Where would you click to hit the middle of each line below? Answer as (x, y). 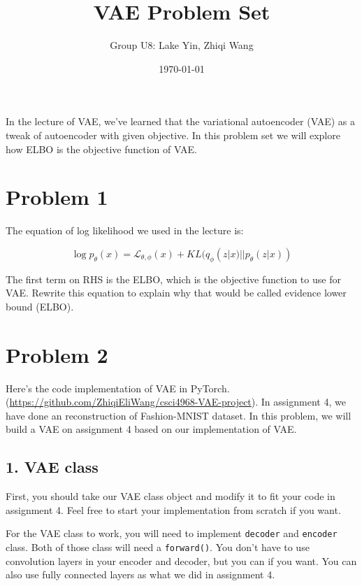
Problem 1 (57, 197)
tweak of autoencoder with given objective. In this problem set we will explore (173, 135)
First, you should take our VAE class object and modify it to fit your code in (171, 496)
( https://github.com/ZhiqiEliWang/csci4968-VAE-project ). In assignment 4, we (176, 402)
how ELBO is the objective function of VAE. (101, 149)
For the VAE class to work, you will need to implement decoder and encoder (172, 533)
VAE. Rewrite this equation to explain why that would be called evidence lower (176, 293)
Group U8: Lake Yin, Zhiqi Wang (182, 45)
